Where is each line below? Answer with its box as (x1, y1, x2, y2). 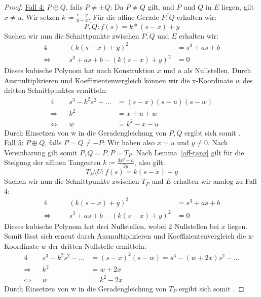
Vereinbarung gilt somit (4, 147, 78, 157)
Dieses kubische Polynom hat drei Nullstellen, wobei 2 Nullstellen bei (4, 220, 219, 231)
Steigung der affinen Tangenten (4, 157, 101, 168)
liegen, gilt (221, 2, 254, 12)
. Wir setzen (21, 11, 60, 22)
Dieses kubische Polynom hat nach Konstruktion (4, 65, 155, 76)
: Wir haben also (103, 137, 155, 148)
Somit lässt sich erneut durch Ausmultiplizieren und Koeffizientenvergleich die (4, 230, 246, 241)
